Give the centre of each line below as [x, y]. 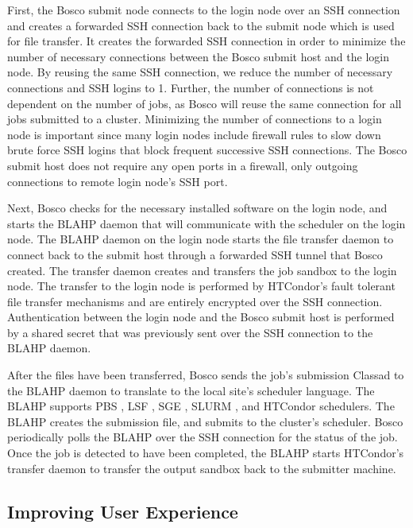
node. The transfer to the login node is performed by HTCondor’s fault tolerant [201, 286]
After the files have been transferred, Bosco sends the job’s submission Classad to [206, 375]
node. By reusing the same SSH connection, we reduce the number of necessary [200, 72]
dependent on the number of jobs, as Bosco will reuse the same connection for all [205, 103]
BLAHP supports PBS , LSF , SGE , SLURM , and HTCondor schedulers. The [201, 406]
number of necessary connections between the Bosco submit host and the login [198, 56]
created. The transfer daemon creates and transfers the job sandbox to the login [202, 270]
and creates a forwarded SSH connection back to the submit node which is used [201, 25]
